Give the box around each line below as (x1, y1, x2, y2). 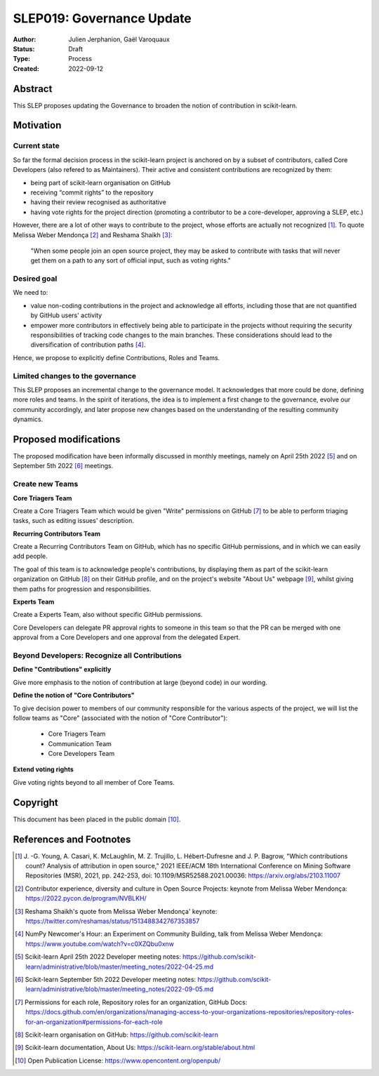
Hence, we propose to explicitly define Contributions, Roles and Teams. (13, 353, 220, 361)
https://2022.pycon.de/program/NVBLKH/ (25, 894, 147, 903)
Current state (13, 141, 60, 151)
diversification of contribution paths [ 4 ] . (30, 340, 146, 349)
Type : (13, 55, 31, 63)
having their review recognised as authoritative (30, 198, 166, 206)
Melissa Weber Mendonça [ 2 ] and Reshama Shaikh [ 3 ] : (13, 230, 173, 239)
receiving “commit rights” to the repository (30, 188, 154, 197)
